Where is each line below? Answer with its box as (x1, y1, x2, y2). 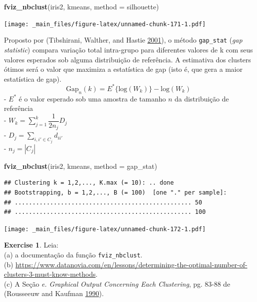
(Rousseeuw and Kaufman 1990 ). (4, 288, 104, 299)
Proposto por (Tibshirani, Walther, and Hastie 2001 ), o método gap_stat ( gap (4, 35, 243, 45)
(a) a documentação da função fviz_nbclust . (4, 249, 142, 259)
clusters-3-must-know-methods (4, 269, 96, 279)
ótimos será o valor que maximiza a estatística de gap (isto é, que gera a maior (4, 64, 243, 74)
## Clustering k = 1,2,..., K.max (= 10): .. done (4, 179, 174, 187)
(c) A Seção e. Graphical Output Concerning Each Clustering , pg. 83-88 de (4, 278, 230, 289)
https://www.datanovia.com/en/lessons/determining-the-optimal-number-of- (15, 259, 248, 269)
